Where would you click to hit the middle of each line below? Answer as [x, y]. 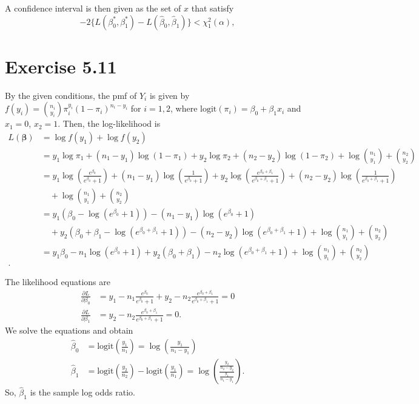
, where [184, 108]
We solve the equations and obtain [69, 330]
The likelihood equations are [58, 282]
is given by [169, 95]
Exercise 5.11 [61, 66]
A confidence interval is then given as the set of [93, 8]
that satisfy [213, 8]
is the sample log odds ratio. [82, 392]
